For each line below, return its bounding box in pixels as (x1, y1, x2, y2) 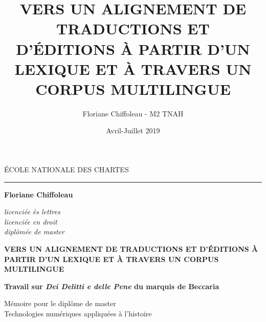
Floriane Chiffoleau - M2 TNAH (82, 108, 184, 118)
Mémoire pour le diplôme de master (4, 298, 116, 309)
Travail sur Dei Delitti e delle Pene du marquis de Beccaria (4, 280, 219, 291)
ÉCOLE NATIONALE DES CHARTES (4, 164, 129, 175)
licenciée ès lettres (4, 206, 60, 217)
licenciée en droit (4, 216, 57, 227)
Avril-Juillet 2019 (106, 125, 160, 136)
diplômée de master (4, 226, 64, 237)
